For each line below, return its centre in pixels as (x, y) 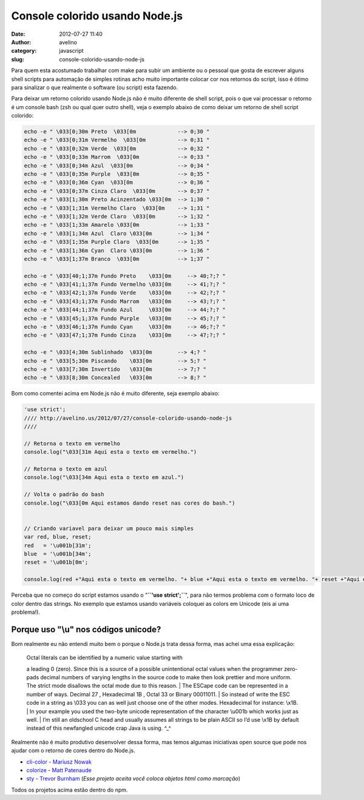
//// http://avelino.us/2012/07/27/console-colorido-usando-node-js (128, 418)
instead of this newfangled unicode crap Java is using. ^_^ (99, 728)
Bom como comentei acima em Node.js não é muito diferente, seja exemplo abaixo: (115, 394)
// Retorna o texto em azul (66, 469)
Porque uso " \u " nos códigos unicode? (86, 629)
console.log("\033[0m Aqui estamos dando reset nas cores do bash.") (130, 503)
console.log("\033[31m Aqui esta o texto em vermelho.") (110, 452)
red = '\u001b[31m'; (58, 545)
